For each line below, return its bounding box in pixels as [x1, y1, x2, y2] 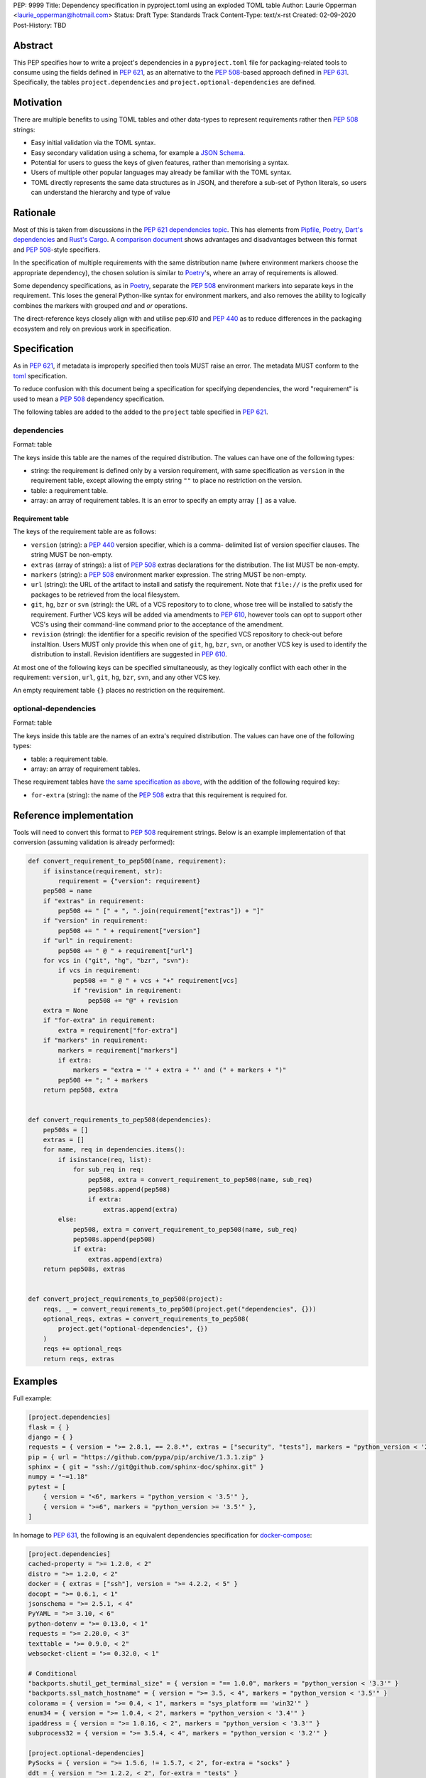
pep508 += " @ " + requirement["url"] [58, 947, 193, 954]
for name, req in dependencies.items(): [43, 1146, 186, 1154]
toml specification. [13, 371, 67, 380]
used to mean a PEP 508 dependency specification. [13, 395, 165, 403]
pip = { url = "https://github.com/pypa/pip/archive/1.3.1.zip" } [28, 1453, 264, 1461]
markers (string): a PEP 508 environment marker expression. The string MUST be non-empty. [31, 570, 307, 579]
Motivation [13, 97, 62, 109]
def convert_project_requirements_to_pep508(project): [28, 1295, 223, 1303]
